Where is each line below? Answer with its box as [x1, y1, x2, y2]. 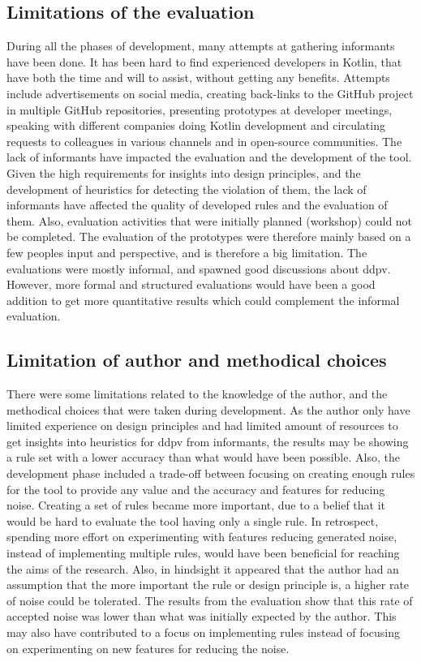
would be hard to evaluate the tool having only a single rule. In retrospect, [6, 512, 379, 529]
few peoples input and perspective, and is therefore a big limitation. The [6, 243, 367, 260]
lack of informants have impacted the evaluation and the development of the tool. [6, 148, 412, 165]
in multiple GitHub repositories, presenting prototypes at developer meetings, [6, 101, 393, 118]
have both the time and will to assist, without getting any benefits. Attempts [6, 69, 390, 86]
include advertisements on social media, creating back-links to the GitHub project [6, 84, 414, 101]
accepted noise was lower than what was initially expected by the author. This [6, 608, 397, 625]
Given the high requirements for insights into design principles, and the [6, 164, 361, 181]
